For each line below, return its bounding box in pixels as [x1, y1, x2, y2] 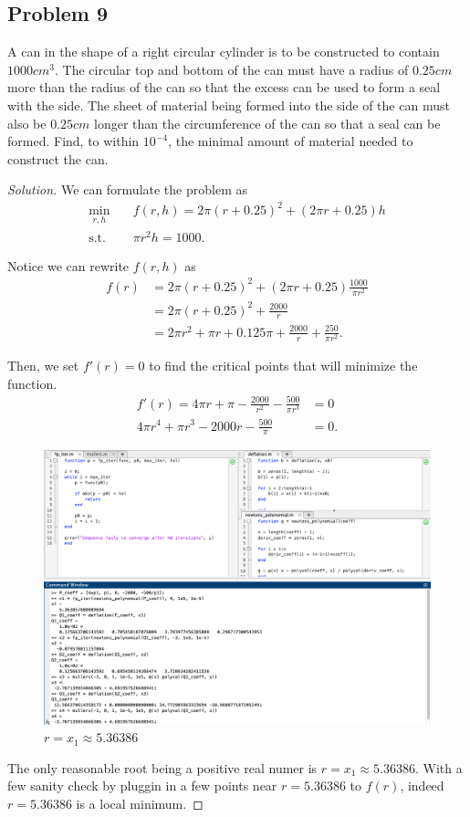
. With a [414, 758, 463, 777]
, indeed [400, 776, 444, 795]
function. [7, 373, 57, 393]
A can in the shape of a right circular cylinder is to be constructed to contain [7, 42, 440, 61]
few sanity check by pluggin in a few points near [7, 776, 277, 795]
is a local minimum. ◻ [76, 793, 204, 812]
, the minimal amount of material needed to [168, 131, 413, 151]
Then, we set [7, 356, 79, 375]
